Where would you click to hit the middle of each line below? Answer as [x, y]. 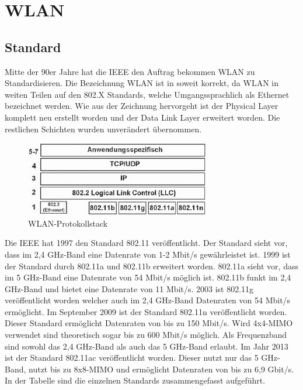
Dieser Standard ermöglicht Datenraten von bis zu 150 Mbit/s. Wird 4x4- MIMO [149, 323]
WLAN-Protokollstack [68, 223]
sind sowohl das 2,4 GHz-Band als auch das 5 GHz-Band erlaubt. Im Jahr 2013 [147, 346]
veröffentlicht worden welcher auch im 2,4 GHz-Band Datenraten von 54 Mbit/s [148, 300]
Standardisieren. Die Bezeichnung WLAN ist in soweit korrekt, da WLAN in [142, 83]
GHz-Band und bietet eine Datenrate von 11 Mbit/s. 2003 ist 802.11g [129, 288]
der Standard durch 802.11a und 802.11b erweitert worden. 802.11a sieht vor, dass [151, 266]
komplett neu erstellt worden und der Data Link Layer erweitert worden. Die [142, 117]
